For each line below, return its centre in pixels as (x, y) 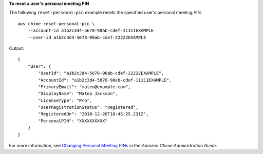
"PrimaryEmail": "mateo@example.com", (85, 87)
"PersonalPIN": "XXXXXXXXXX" (73, 121)
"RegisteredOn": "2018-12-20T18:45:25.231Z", (93, 114)
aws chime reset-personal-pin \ (56, 24)
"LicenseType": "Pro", (65, 100)
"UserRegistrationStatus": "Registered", (88, 107)
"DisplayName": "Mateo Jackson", (78, 94)
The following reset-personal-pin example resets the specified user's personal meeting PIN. (105, 13)
